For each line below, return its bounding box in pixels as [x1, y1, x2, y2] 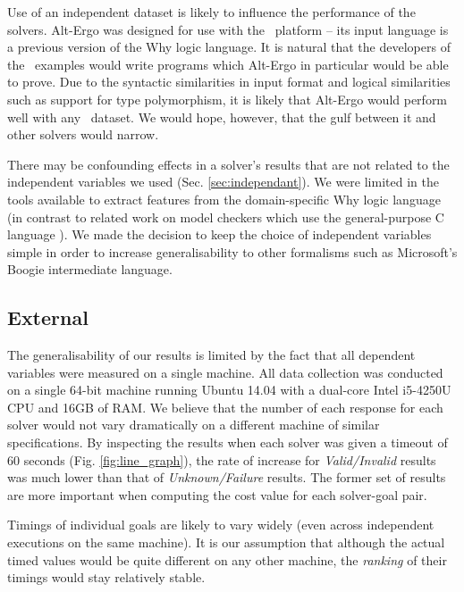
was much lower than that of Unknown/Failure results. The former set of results [7, 468, 446, 487]
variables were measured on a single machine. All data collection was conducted [7, 363, 443, 381]
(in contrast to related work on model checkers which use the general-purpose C [7, 207, 444, 226]
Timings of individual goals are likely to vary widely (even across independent [7, 515, 434, 534]
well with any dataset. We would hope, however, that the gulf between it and [7, 107, 436, 126]
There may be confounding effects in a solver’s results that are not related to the [7, 154, 450, 173]
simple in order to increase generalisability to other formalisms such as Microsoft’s [7, 242, 458, 261]
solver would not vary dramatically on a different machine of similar [7, 415, 380, 434]
